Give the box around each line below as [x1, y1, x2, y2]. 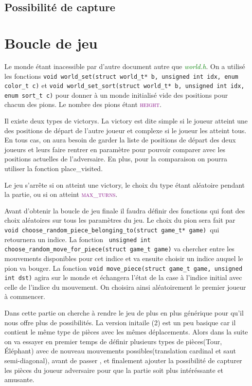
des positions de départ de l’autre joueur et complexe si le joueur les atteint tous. [4, 125, 247, 135]
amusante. [4, 374, 35, 385]
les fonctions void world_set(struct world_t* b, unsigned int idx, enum [4, 70, 238, 81]
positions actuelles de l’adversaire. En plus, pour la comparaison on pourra [4, 154, 227, 164]
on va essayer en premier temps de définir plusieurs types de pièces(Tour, [4, 336, 222, 346]
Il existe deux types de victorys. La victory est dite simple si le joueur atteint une [4, 116, 248, 126]
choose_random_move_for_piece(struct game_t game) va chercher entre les [4, 244, 234, 254]
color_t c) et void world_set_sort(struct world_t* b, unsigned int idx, [4, 80, 245, 90]
